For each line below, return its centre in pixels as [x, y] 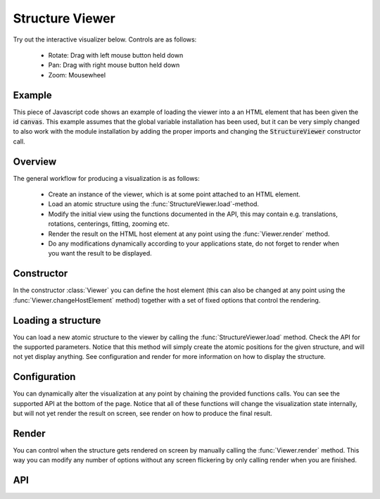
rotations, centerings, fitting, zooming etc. [109, 224]
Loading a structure [57, 320]
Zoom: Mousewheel [77, 75]
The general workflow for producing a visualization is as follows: [106, 178]
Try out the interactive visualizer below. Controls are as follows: [105, 39]
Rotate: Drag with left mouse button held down [116, 55]
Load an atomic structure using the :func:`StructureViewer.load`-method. [154, 204]
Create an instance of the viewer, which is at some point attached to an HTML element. [174, 194]
